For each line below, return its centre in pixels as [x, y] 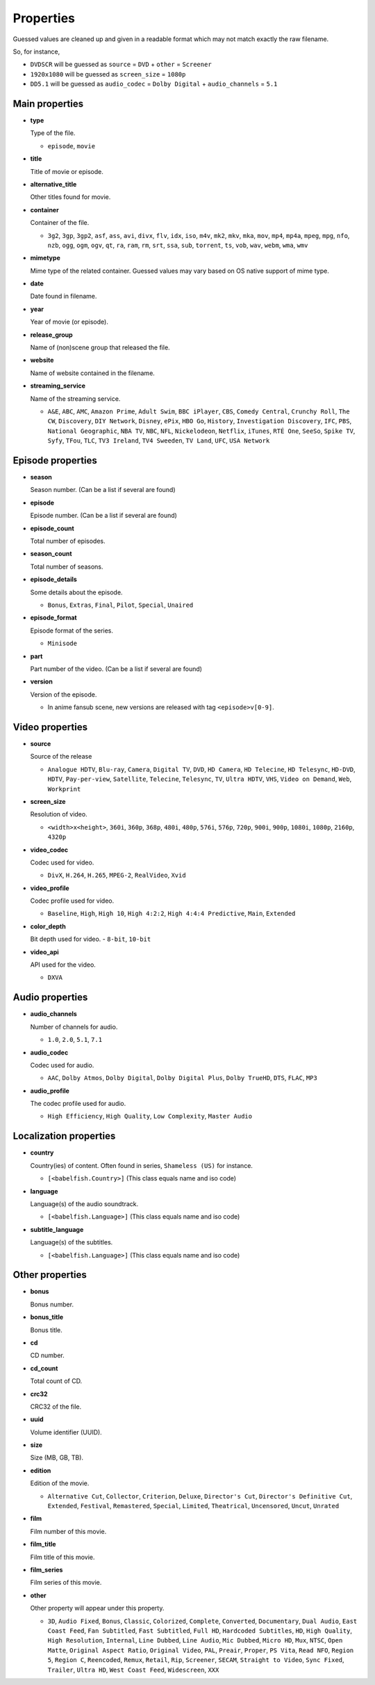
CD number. [48, 1355]
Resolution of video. [59, 814]
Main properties [48, 103]
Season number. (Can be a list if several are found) [103, 490]
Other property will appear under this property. [97, 1608]
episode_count [52, 528]
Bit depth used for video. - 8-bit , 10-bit [91, 939]
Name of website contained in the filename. [93, 373]
